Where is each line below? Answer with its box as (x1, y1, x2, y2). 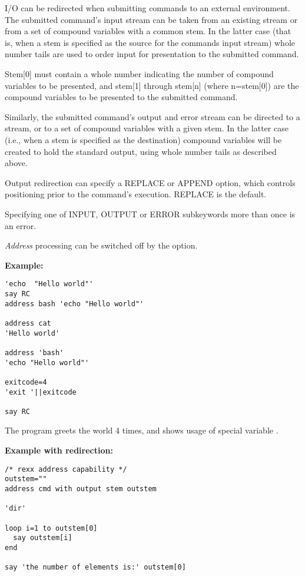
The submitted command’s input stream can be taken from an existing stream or (5, 13, 298, 25)
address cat (5, 319, 51, 327)
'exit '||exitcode (5, 388, 77, 396)
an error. (5, 219, 37, 231)
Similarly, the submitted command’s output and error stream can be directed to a (5, 110, 300, 123)
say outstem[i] (13, 534, 72, 542)
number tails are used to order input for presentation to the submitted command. (5, 48, 299, 60)
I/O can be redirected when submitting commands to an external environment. (5, 2, 290, 14)
